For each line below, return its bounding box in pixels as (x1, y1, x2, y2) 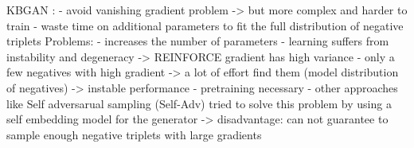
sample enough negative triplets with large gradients (6, 126, 262, 142)
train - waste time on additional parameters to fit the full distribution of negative (6, 17, 404, 33)
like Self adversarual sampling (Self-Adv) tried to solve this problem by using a (6, 95, 392, 111)
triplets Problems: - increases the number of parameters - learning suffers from (6, 33, 389, 49)
